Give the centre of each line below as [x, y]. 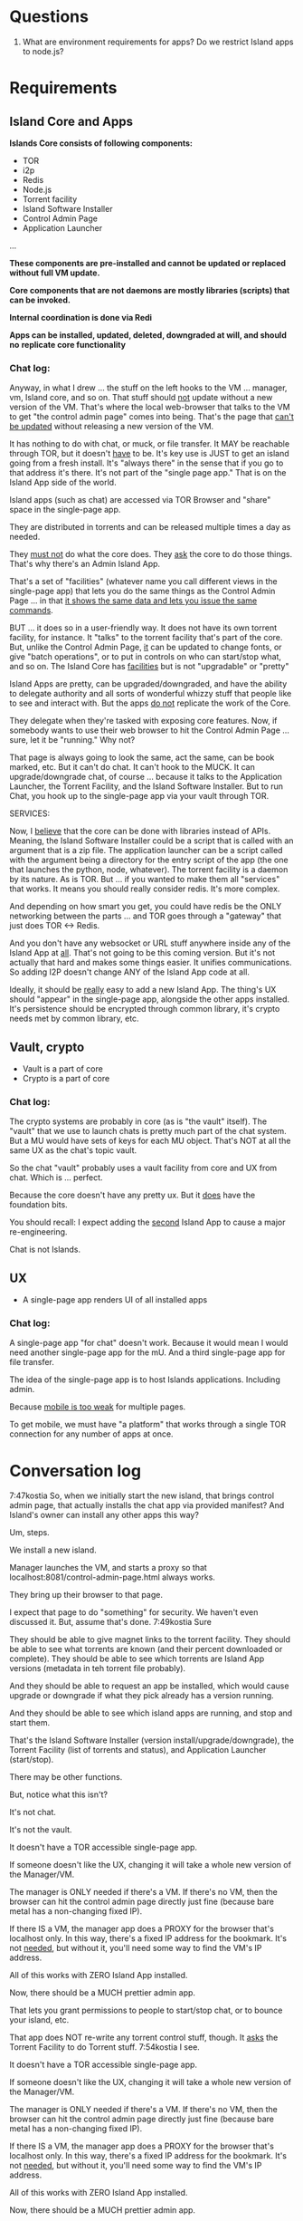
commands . [32, 611]
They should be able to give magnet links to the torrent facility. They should [150, 1639]
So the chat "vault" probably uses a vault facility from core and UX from [143, 1168]
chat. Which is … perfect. [56, 1178]
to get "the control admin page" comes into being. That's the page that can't [151, 417]
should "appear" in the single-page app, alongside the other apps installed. [150, 999]
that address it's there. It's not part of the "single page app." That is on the [148, 473]
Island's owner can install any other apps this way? [104, 1515]
